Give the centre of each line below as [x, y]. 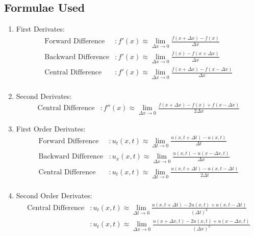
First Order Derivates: [51, 128]
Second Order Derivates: [54, 195]
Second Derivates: [44, 96]
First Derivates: [40, 29]
